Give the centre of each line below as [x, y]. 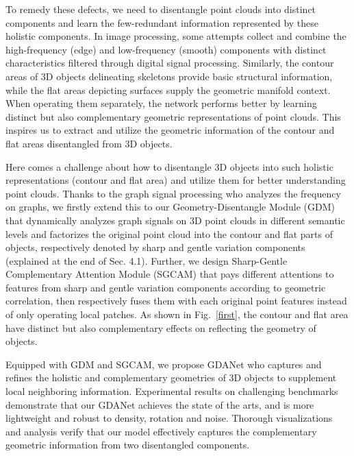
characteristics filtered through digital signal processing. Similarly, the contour [170, 63]
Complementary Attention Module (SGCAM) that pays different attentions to [170, 274]
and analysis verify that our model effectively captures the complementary [161, 431]
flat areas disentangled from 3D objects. [89, 143]
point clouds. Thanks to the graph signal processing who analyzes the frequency [173, 193]
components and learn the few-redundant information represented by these [162, 22]
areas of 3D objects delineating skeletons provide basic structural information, [169, 76]
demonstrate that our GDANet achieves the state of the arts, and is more [160, 404]
